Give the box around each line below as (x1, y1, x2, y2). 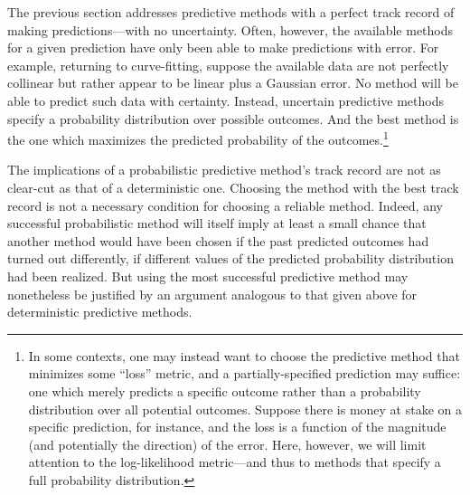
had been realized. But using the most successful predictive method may (7, 266, 409, 285)
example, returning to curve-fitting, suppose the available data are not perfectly (7, 55, 449, 74)
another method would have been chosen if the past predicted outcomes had (7, 231, 429, 250)
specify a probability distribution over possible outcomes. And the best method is (7, 109, 459, 128)
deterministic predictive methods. (7, 302, 193, 321)
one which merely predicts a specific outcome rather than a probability (28, 381, 421, 400)
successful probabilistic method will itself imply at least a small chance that (7, 214, 427, 233)
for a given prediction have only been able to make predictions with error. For (7, 38, 439, 57)
